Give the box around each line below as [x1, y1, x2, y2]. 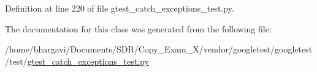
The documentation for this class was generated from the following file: [5, 22, 272, 35]
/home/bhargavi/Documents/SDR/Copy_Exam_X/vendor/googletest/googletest [5, 43, 313, 56]
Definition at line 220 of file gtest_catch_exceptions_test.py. [5, 2, 234, 14]
